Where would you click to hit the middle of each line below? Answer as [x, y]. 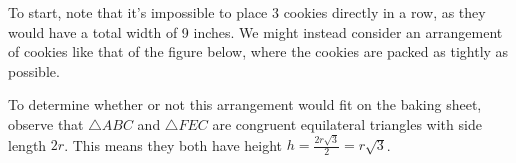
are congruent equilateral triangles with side [347, 123]
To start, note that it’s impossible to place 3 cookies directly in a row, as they [247, 12]
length [27, 144]
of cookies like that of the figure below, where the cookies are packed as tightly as [258, 51]
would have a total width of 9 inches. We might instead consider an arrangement [255, 31]
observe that [46, 123]
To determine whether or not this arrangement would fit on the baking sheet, [245, 104]
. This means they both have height [173, 144]
